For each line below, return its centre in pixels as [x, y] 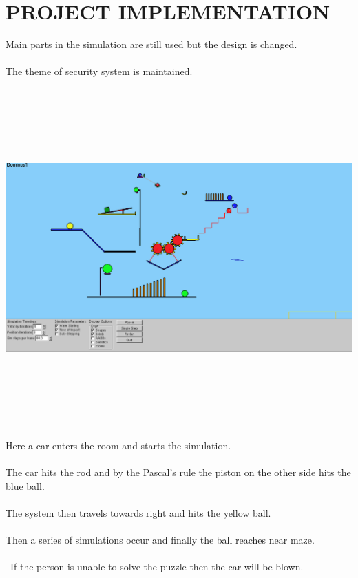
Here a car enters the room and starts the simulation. [118, 445]
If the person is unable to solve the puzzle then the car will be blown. [157, 567]
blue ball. [25, 485]
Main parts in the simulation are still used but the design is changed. [151, 44]
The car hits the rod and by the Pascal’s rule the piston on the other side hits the [178, 472]
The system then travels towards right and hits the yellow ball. [138, 512]
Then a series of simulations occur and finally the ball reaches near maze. [160, 539]
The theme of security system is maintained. [99, 71]
